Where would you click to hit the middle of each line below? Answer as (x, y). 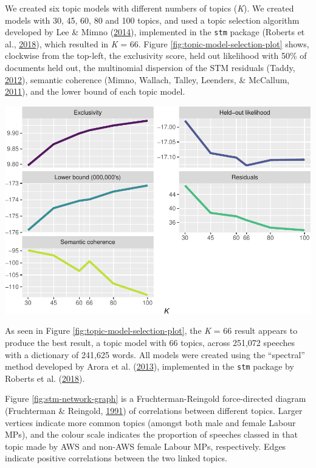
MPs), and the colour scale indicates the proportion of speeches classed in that (151, 434)
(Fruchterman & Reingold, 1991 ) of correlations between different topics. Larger (154, 410)
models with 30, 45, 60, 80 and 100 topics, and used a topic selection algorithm (152, 20)
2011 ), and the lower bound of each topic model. (95, 91)
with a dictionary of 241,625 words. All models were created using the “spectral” (155, 354)
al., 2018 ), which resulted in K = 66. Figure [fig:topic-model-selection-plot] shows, (157, 43)
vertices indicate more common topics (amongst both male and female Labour (150, 422)
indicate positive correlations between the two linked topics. (116, 458)
